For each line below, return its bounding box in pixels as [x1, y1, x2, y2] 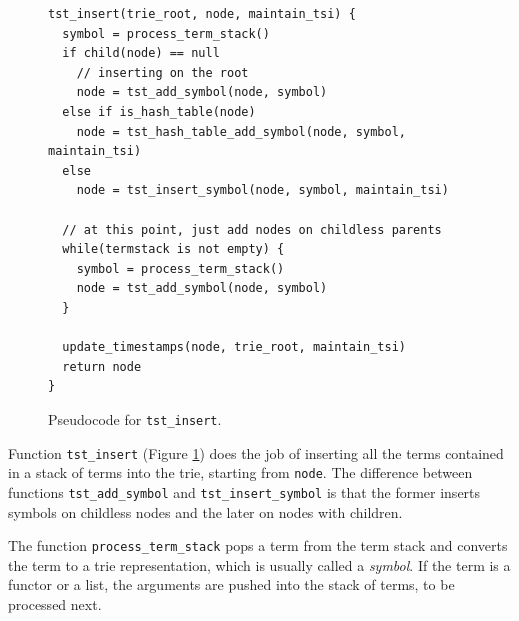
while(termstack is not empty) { [62, 242, 285, 257]
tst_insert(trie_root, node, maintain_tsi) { [48, 7, 356, 21]
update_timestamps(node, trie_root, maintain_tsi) [62, 340, 406, 355]
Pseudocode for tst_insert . [48, 408, 222, 429]
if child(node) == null [62, 46, 220, 61]
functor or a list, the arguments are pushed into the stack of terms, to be [8, 574, 455, 595]
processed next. [8, 593, 102, 614]
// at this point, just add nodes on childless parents [62, 222, 442, 237]
